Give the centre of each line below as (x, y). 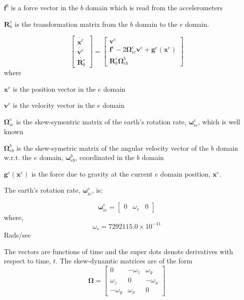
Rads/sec (18, 235)
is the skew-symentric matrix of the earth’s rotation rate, (101, 121)
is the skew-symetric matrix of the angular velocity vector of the (112, 148)
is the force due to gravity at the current (92, 173)
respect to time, (28, 261)
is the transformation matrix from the (71, 24)
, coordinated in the (105, 157)
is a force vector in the (44, 7)
